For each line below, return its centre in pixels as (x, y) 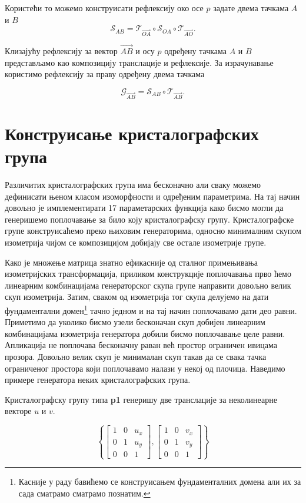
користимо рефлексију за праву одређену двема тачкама (105, 74)
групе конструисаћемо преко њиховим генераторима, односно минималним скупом (153, 231)
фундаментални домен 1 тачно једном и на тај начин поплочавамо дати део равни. (151, 309)
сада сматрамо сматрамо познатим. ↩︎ (84, 493)
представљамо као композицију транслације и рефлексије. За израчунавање (139, 62)
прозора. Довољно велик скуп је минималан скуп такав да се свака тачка (136, 356)
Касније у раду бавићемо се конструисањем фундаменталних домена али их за (160, 482)
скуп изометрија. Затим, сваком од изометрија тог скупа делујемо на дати (137, 297)
